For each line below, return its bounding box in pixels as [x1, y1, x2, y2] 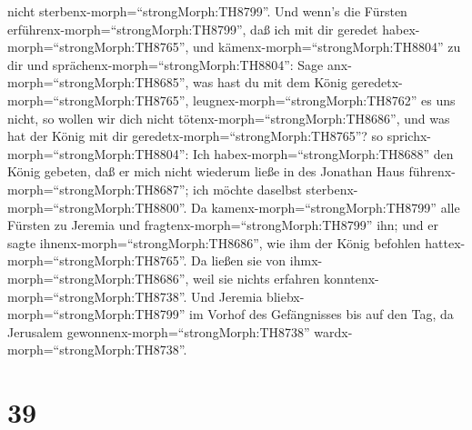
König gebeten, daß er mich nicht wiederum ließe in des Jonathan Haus [7, 162, 405, 181]
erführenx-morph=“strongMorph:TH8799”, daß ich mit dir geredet [7, 19, 378, 38]
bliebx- [266, 286, 305, 305]
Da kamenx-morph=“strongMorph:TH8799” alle [191, 197, 460, 216]
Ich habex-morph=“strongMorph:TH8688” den [193, 144, 454, 163]
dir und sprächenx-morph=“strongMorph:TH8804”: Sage [7, 55, 324, 74]
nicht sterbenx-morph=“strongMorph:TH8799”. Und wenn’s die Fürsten [7, 2, 407, 20]
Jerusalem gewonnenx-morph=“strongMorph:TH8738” [7, 322, 310, 341]
